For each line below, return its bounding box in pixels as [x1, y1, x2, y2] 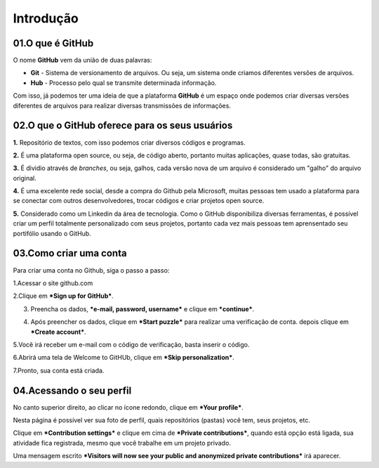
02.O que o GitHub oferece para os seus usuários [13, 119, 233, 131]
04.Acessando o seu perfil [13, 384, 132, 396]
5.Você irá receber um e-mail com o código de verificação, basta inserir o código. [13, 340, 250, 349]
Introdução [13, 11, 79, 26]
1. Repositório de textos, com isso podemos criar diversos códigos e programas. [13, 138, 246, 147]
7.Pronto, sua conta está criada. [13, 366, 105, 375]
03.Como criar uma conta [13, 247, 127, 259]
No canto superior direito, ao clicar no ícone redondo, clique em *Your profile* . [13, 403, 244, 411]
